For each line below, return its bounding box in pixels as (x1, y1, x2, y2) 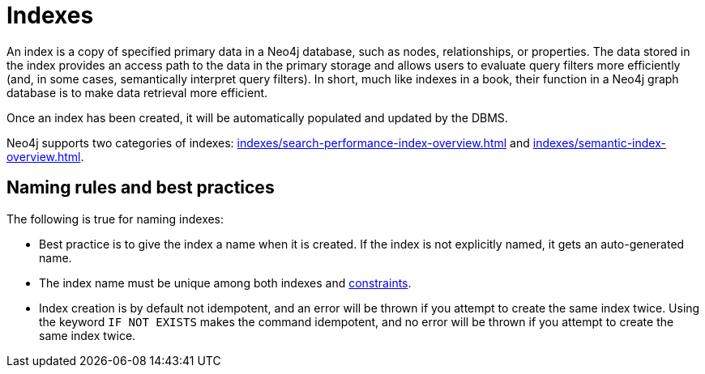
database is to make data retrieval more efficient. (6, 85, 268, 100)
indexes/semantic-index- (532, 135, 666, 150)
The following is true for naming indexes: (6, 211, 224, 226)
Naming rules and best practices (6, 177, 275, 198)
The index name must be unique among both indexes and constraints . (39, 275, 412, 290)
